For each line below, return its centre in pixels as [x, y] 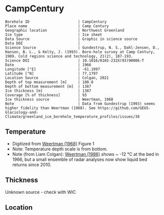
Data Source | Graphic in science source [71, 39]
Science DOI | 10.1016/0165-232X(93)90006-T [75, 60]
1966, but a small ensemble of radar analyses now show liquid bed [80, 159]
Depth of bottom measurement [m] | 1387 [48, 86]
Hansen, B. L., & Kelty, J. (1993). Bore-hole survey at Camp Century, [80, 52]
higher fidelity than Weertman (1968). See [50, 108]
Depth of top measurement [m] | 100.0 [49, 82]
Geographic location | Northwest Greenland [65, 30]
